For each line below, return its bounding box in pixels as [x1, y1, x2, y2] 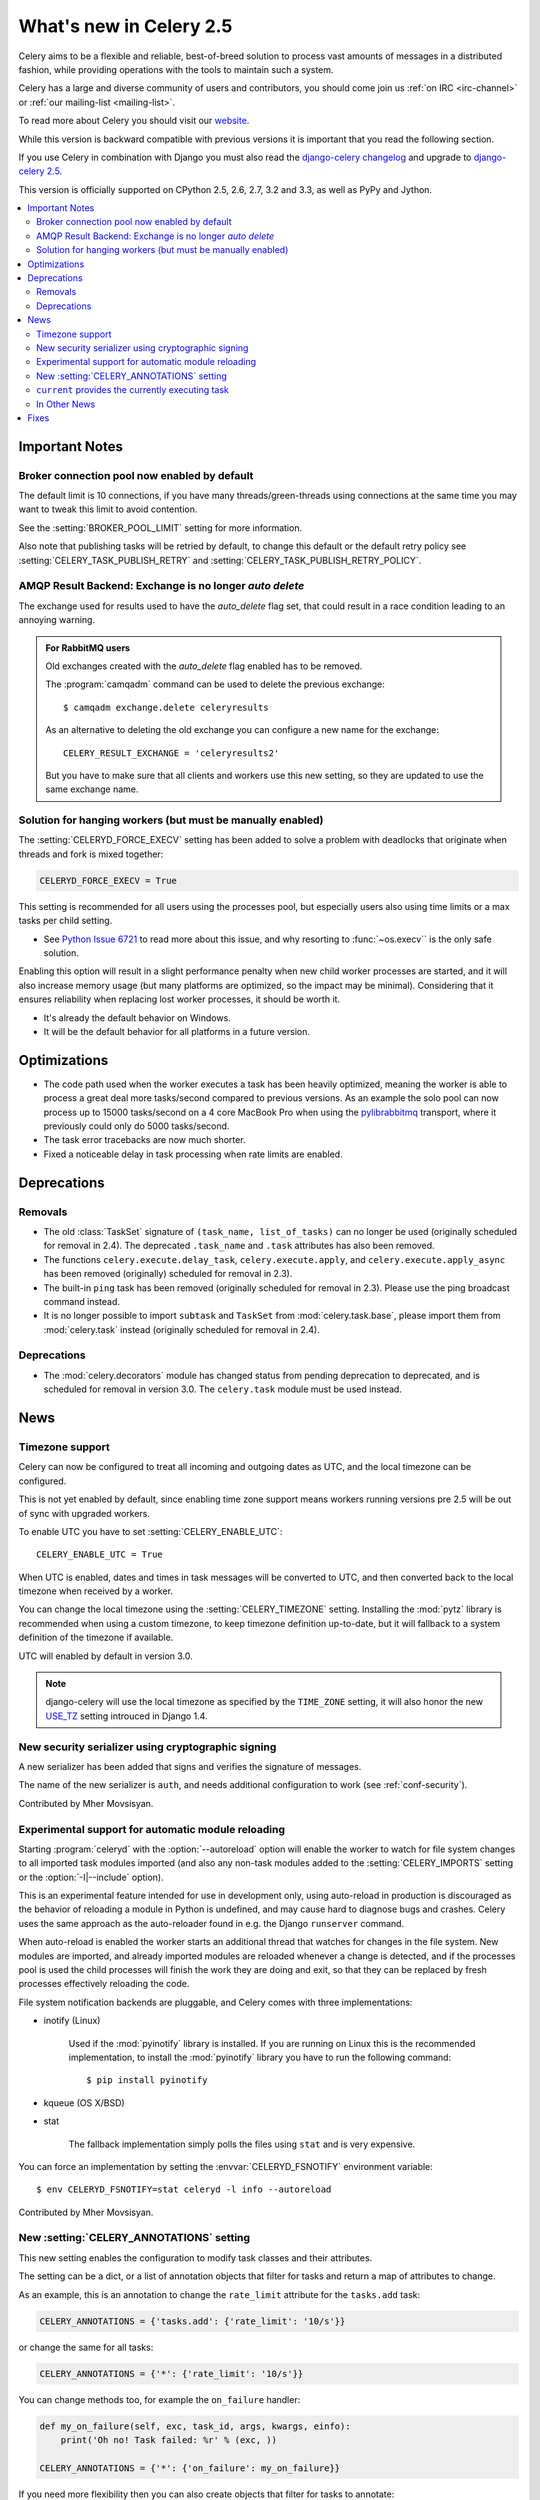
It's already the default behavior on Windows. [43, 1011, 232, 1024]
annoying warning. [18, 614, 95, 626]
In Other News [36, 398, 96, 410]
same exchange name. [45, 783, 139, 795]
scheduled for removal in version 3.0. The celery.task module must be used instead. [43, 1383, 402, 1395]
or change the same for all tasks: [18, 2341, 154, 2353]
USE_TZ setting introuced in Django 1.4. [45, 1710, 209, 1722]
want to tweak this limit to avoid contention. [18, 503, 198, 515]
